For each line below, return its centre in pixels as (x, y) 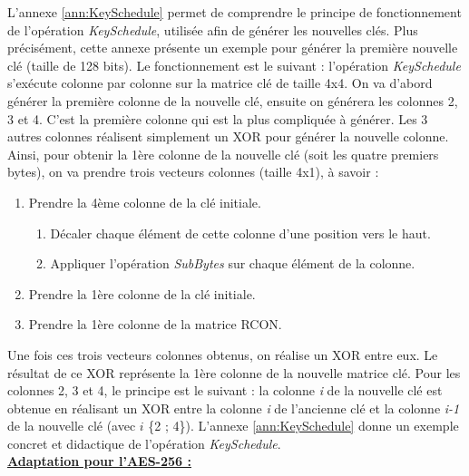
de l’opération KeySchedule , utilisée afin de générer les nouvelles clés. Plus (213, 29)
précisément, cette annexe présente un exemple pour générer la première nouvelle (233, 48)
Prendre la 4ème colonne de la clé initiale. (145, 202)
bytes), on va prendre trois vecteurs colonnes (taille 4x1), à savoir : (193, 172)
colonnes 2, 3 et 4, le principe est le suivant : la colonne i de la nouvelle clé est (225, 390)
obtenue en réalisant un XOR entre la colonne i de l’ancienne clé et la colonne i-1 (234, 408)
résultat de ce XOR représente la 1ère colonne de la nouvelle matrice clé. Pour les (234, 372)
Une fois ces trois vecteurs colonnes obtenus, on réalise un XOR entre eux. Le (223, 354)
